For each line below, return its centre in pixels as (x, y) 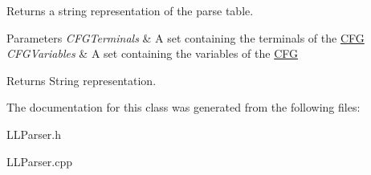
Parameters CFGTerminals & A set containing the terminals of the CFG (185, 37)
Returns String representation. (82, 80)
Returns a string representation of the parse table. (130, 10)
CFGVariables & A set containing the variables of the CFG (153, 53)
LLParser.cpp (40, 161)
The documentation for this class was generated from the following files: (183, 107)
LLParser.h (34, 134)
